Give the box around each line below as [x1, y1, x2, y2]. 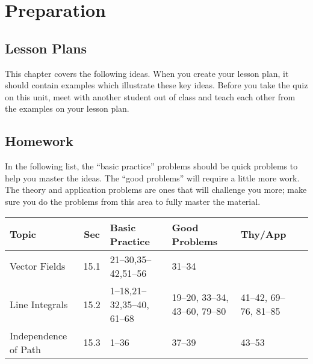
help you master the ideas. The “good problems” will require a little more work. [5, 171, 300, 184]
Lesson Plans [5, 38, 87, 57]
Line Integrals [10, 297, 68, 311]
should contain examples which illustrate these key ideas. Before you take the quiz [5, 79, 308, 91]
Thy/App [240, 227, 287, 241]
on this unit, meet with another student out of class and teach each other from [5, 90, 296, 103]
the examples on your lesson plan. [5, 102, 129, 115]
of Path [10, 342, 41, 356]
